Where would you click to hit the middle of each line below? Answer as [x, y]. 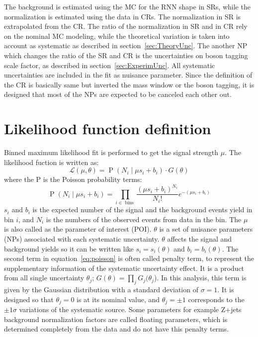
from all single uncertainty [44, 278]
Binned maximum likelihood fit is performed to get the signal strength [111, 152]
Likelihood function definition [108, 128]
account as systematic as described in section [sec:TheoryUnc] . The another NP [126, 45]
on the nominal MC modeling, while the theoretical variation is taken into [117, 36]
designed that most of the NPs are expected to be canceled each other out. [118, 94]
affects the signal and [200, 238]
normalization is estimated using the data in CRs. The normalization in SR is [123, 16]
